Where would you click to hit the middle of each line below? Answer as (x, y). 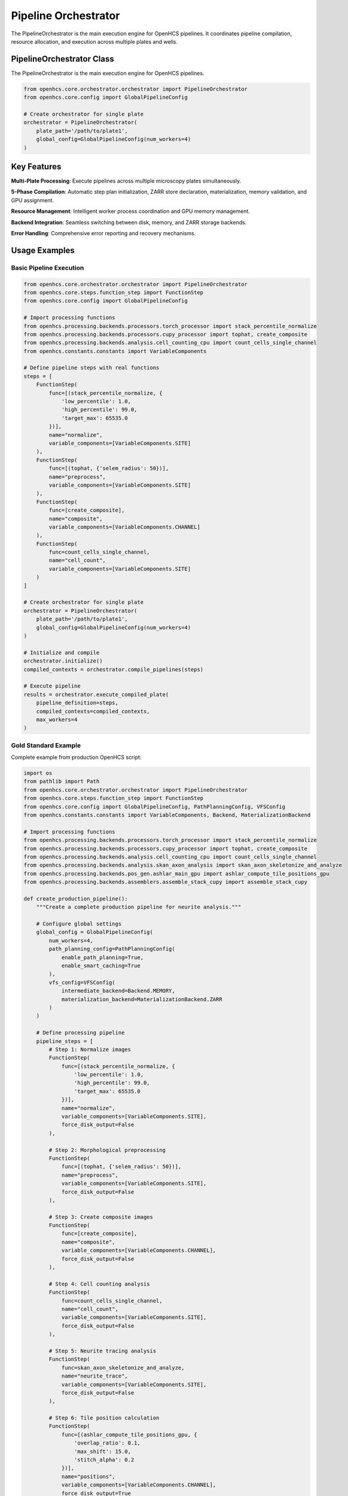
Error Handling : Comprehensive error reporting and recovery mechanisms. (103, 233)
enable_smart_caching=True (101, 966)
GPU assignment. (32, 200)
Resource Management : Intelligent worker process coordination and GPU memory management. (131, 211)
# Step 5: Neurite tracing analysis (103, 1351)
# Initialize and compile (62, 653)
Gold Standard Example (46, 745)
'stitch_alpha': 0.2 (104, 1460)
